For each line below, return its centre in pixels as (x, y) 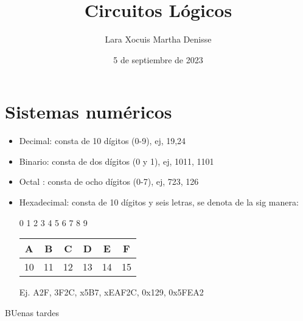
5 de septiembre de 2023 (158, 59)
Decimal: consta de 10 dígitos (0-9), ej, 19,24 (103, 141)
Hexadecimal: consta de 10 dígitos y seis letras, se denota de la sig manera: (159, 202)
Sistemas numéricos (89, 112)
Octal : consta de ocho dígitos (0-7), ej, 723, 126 (109, 181)
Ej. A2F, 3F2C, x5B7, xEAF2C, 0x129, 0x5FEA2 (111, 292)
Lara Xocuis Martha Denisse (158, 39)
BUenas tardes (32, 312)
